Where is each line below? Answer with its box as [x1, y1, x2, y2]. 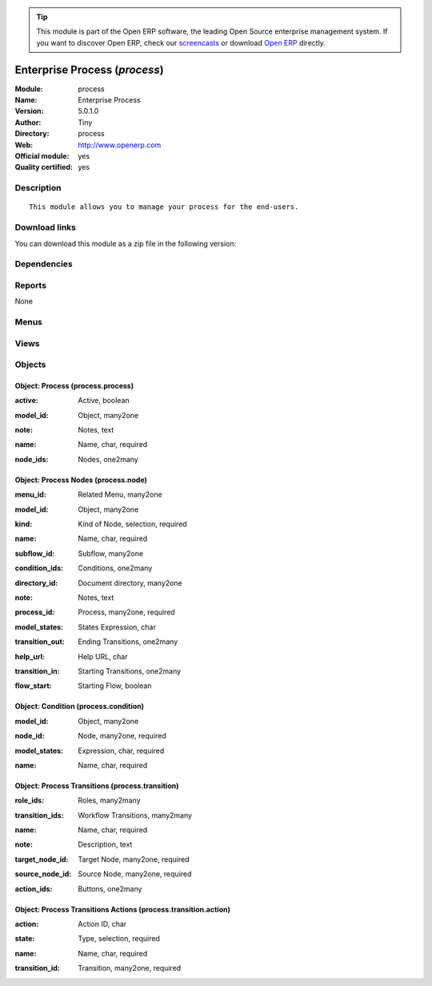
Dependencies [14, 259, 74, 270]
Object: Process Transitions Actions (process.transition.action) [14, 904, 231, 914]
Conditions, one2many [78, 563, 153, 573]
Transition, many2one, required [78, 964, 182, 973]
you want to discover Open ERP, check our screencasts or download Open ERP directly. [36, 38, 326, 47]
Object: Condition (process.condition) [14, 702, 144, 711]
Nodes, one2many [78, 454, 139, 464]
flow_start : [14, 681, 52, 690]
